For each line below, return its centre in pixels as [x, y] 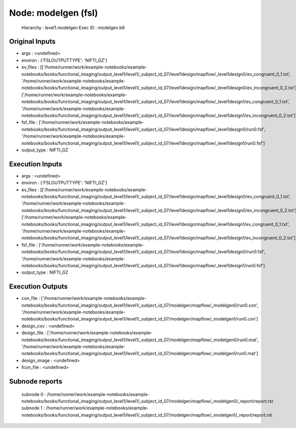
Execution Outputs [38, 287]
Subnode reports [36, 381]
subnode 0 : [34, 394]
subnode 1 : [33, 408]
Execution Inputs [36, 164]
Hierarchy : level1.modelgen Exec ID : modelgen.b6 [73, 28]
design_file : [34, 333]
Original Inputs [32, 42]
